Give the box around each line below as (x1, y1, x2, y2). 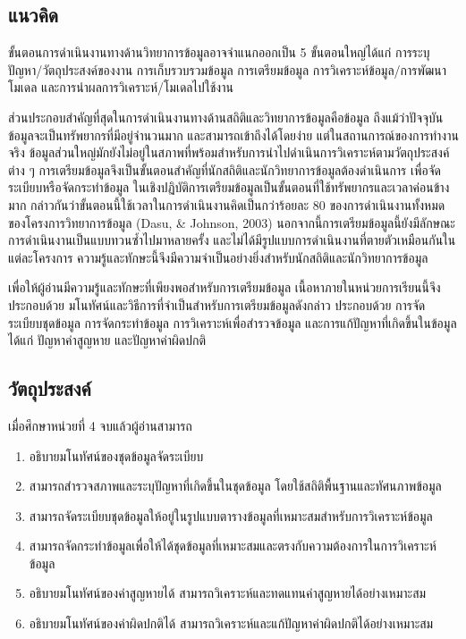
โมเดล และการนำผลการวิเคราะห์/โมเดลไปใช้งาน (8, 78, 233, 97)
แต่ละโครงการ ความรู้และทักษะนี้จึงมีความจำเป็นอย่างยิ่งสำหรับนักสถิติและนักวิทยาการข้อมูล (8, 248, 428, 266)
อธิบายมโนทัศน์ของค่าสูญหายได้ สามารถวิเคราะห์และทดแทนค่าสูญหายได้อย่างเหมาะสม (29, 584, 427, 602)
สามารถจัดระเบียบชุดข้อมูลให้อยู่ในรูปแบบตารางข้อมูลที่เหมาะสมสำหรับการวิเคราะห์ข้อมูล (29, 506, 433, 525)
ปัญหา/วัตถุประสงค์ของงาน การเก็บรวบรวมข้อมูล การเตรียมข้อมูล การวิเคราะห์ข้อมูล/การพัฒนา (8, 60, 446, 79)
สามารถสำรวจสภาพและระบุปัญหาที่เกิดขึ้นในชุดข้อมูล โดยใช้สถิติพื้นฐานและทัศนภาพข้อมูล (29, 476, 442, 495)
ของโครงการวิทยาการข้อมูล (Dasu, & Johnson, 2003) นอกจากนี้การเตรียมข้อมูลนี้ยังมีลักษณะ (8, 213, 455, 231)
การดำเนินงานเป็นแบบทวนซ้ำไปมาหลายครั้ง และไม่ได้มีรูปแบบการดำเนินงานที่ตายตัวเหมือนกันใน (8, 231, 456, 249)
